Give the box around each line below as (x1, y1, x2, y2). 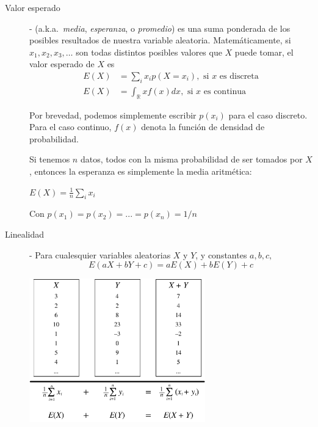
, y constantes (195, 248, 247, 261)
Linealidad (5, 227, 44, 240)
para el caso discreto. (228, 108, 308, 121)
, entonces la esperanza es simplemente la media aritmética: (29, 165, 252, 177)
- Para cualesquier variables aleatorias (29, 248, 171, 261)
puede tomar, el (234, 45, 294, 58)
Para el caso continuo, (29, 120, 112, 133)
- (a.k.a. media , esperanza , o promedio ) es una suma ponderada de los (29, 21, 291, 34)
